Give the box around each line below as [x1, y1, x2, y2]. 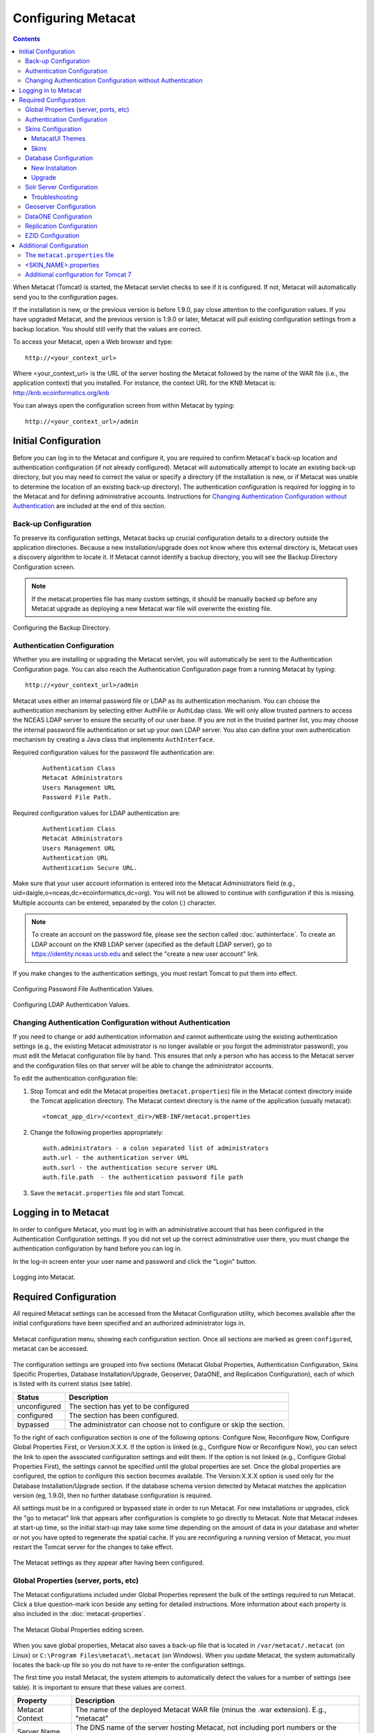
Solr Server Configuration [25, 183, 98, 191]
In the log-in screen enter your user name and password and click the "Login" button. [12, 1257, 257, 1265]
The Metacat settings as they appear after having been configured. [12, 1558, 204, 1567]
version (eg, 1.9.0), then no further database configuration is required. [12, 1491, 213, 1500]
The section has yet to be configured [69, 1401, 190, 1411]
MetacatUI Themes [31, 134, 86, 143]
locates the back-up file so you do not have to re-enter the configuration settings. [12, 1660, 246, 1669]
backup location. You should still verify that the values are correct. [12, 324, 202, 333]
